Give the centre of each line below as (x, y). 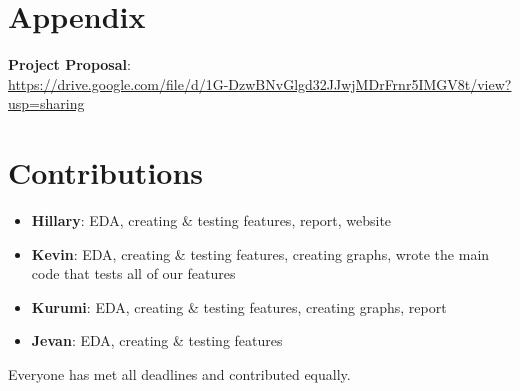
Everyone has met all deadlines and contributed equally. (179, 374)
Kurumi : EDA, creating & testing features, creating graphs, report (239, 306)
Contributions (106, 172)
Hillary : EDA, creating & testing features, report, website (211, 220)
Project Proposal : (69, 64)
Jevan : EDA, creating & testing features (157, 340)
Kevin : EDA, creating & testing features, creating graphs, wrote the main (260, 253)
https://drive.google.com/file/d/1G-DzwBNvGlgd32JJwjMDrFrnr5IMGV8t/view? (260, 83)
